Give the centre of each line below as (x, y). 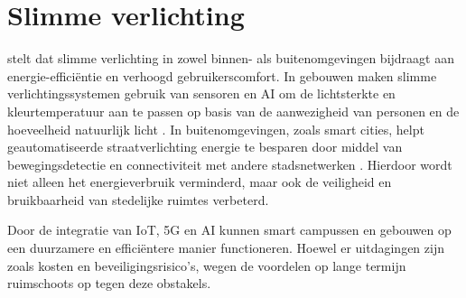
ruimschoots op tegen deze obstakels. (109, 283)
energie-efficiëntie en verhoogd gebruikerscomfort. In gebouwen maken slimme (222, 75)
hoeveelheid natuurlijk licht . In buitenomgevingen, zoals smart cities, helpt (216, 129)
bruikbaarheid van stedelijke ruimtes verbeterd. (138, 199)
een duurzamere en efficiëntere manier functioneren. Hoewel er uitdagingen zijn (226, 248)
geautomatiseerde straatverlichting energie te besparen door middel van (205, 147)
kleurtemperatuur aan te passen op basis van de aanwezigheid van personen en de (233, 111)
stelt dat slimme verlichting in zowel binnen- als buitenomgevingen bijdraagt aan (231, 58)
